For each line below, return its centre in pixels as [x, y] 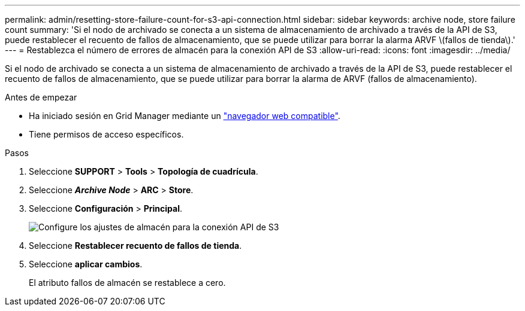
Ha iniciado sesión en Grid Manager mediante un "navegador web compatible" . [185, 116]
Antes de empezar [41, 97]
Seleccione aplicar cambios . [86, 264]
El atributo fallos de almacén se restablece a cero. [127, 283]
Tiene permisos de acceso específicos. [106, 134]
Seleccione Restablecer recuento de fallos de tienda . [135, 246]
